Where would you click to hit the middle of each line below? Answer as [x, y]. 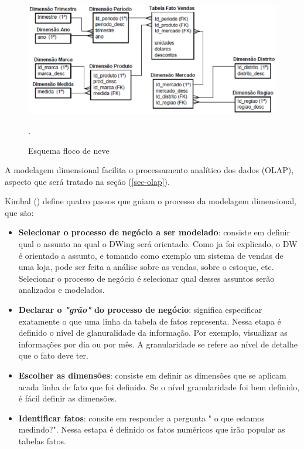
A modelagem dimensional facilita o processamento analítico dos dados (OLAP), [149, 170]
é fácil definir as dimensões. [68, 398]
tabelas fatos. [42, 440]
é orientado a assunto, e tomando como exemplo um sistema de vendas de [151, 255]
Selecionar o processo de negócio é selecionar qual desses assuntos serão [146, 278]
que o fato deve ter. [53, 355]
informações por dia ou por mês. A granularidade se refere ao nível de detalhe [158, 344]
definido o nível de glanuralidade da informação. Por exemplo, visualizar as [153, 332]
